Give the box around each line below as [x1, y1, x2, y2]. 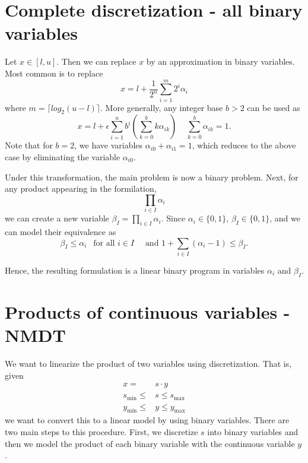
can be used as [247, 101, 300, 113]
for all [93, 239, 115, 248]
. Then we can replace [56, 55, 136, 68]
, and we [269, 212, 300, 224]
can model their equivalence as [5, 225, 116, 237]
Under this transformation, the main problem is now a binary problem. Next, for [5, 170, 299, 183]
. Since [161, 212, 186, 224]
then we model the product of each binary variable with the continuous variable [5, 437, 295, 449]
